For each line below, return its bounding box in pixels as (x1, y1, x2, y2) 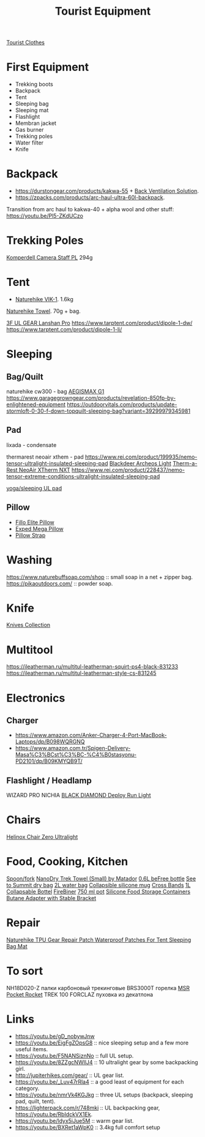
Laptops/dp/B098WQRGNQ (15, 738, 85, 745)
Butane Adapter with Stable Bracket (6, 895, 97, 902)
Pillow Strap (15, 531, 46, 539)
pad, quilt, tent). (15, 1097, 56, 1105)
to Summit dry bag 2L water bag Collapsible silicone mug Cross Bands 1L (6, 882, 191, 889)
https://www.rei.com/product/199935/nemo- (84, 453, 198, 460)
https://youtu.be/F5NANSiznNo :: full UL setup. (15, 1052, 134, 1059)
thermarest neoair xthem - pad (6, 453, 84, 460)
